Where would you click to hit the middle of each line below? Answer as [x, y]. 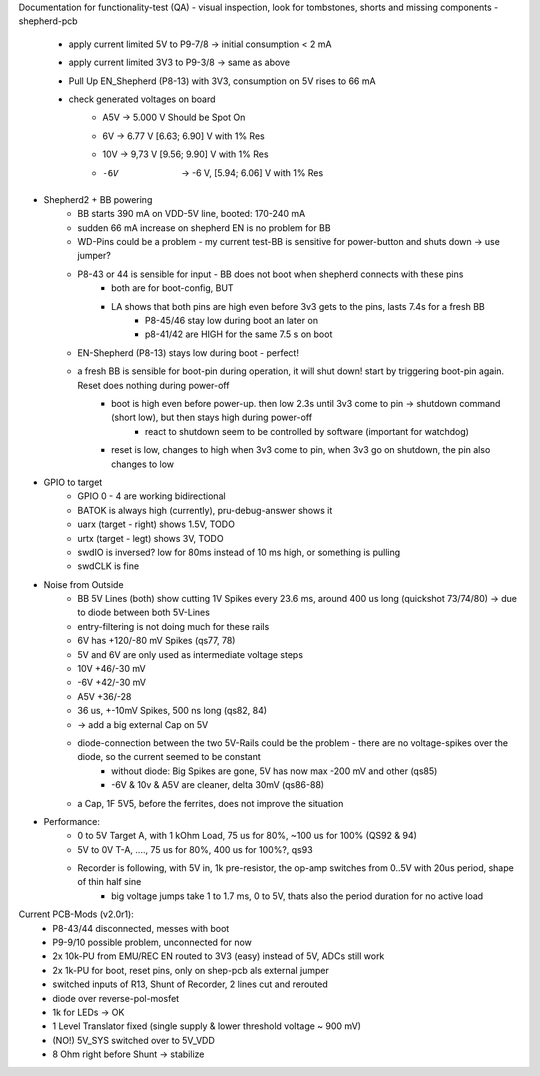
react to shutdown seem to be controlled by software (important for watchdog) [307, 431]
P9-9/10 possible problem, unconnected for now [152, 942]
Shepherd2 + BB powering [98, 199]
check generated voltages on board [142, 99]
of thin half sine [109, 882]
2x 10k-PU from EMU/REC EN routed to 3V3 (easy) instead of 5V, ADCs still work [218, 956]
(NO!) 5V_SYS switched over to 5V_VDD [133, 1040]
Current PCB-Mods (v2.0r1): [76, 914]
